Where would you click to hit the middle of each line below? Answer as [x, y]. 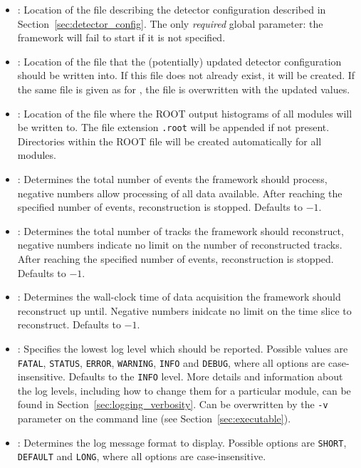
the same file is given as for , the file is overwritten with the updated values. [184, 89]
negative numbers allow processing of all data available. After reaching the [180, 193]
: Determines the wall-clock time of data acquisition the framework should [179, 297]
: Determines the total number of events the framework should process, [172, 179]
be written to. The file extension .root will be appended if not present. [173, 127]
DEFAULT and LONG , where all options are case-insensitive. [142, 456]
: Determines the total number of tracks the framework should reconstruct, [180, 230]
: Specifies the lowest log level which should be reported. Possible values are [183, 348]
